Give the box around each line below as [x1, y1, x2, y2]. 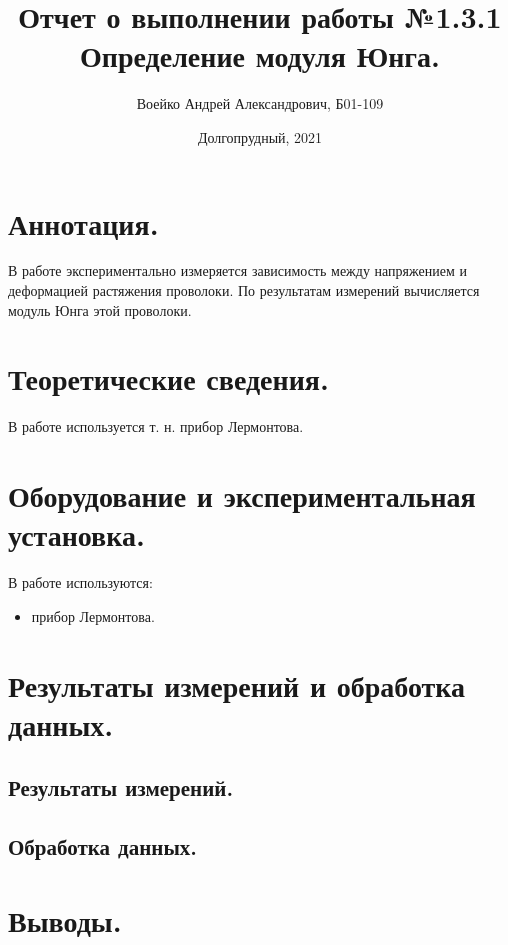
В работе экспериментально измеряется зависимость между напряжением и [8, 260, 467, 281]
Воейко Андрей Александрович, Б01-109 [136, 93, 384, 114]
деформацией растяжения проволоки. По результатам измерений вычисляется [8, 280, 480, 301]
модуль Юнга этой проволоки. [8, 299, 192, 320]
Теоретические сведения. [8, 358, 329, 399]
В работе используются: [8, 572, 153, 593]
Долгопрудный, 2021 [197, 126, 323, 147]
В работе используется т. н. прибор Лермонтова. [8, 416, 304, 437]
